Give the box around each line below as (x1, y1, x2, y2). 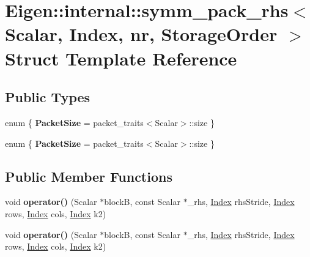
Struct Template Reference (5, 45, 237, 70)
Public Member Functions (5, 166, 172, 185)
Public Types (5, 88, 90, 106)
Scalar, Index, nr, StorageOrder (5, 21, 278, 47)
